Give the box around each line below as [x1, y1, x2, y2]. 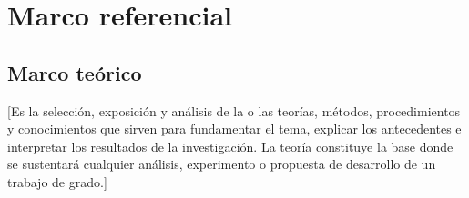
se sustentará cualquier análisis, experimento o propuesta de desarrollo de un [7, 154, 436, 173]
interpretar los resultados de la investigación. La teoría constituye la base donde [7, 136, 454, 155]
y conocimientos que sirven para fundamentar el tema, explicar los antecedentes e [7, 119, 462, 138]
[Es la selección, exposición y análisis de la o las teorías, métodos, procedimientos [7, 101, 461, 120]
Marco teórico [7, 58, 142, 86]
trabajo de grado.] [7, 172, 107, 191]
